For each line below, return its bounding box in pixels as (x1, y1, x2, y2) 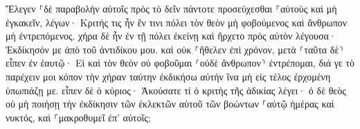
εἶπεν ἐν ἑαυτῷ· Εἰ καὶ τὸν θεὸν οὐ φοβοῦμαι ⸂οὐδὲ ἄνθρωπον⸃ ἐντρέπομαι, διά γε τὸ (6, 55, 354, 70)
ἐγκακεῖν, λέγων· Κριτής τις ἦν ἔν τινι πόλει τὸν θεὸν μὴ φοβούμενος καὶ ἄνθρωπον (6, 15, 348, 29)
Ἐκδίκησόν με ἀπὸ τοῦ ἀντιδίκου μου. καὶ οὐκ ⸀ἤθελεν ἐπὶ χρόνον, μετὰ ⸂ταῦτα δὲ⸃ (6, 42, 344, 56)
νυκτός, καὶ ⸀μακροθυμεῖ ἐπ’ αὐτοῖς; (6, 110, 151, 124)
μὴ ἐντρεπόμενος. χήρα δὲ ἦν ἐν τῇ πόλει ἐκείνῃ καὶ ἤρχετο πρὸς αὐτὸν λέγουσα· (6, 28, 336, 43)
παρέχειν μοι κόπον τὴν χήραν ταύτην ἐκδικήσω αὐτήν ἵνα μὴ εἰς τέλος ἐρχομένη (6, 69, 331, 83)
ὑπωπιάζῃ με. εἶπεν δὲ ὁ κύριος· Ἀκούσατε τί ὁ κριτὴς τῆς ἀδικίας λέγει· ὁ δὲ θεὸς (6, 83, 346, 97)
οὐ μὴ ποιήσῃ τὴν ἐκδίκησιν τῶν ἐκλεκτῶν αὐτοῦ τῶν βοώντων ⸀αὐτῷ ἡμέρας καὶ (6, 96, 334, 111)
